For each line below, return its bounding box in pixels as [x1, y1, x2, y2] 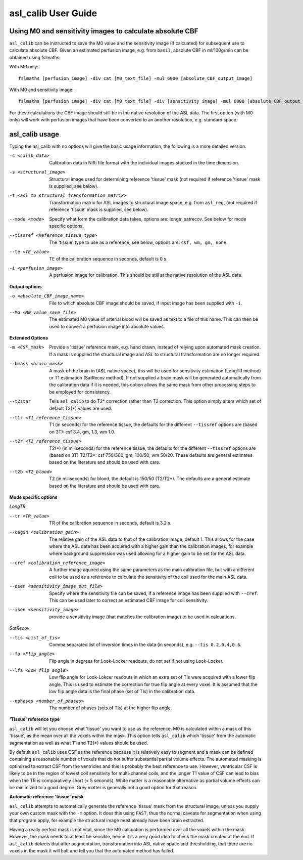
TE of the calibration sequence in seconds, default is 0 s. [49, 255, 168, 262]
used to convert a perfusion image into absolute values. [49, 323, 165, 329]
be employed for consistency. [49, 389, 111, 395]
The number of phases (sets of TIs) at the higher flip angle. [49, 705, 172, 711]
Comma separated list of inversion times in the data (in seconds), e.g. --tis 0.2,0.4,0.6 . [49, 641, 242, 648]
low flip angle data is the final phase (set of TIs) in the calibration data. [49, 689, 195, 695]
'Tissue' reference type [9, 716, 60, 722]
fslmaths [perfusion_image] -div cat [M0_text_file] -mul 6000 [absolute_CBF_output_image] [18, 75, 252, 81]
